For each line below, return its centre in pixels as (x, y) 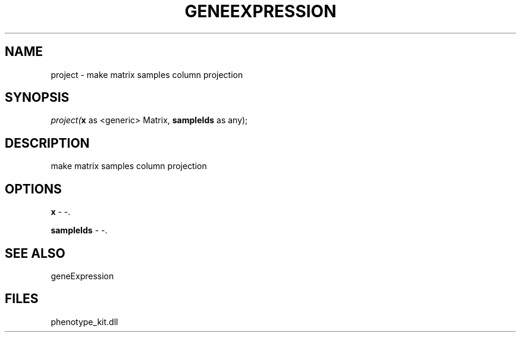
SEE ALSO (35, 253)
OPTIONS (33, 189)
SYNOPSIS (37, 98)
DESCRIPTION (47, 143)
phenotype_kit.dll (84, 322)
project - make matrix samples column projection (147, 74)
